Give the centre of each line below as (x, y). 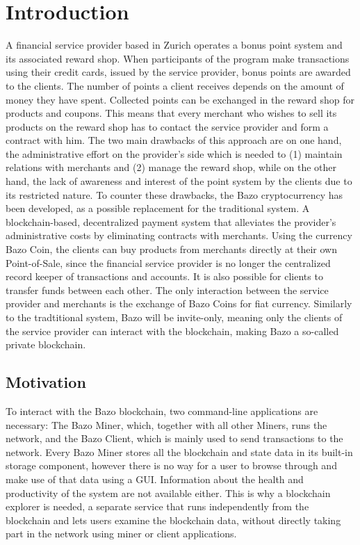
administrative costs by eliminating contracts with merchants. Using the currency (179, 235)
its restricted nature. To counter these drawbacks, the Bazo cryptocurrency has (174, 194)
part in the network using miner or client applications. (121, 534)
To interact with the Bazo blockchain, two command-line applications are (162, 410)
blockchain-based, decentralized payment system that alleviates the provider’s (171, 221)
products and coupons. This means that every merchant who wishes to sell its (171, 113)
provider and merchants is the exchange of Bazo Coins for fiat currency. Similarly (179, 303)
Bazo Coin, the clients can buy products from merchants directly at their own (171, 249)
